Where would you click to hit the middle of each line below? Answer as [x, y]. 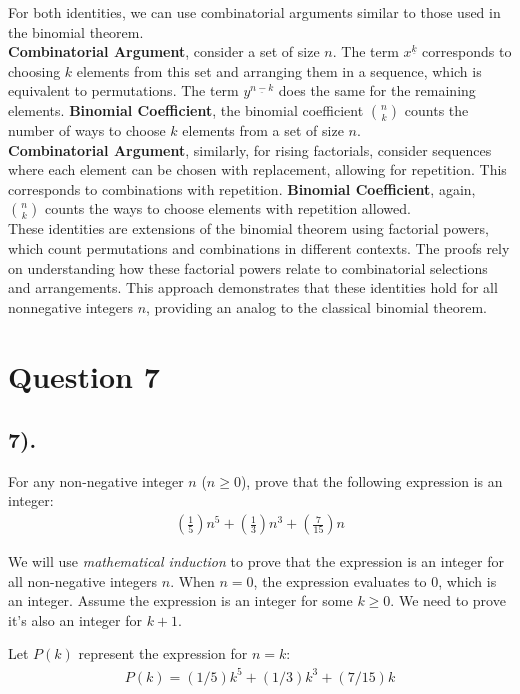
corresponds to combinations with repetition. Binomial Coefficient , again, [242, 188]
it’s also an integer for [75, 619]
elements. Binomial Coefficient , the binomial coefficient [186, 109]
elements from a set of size [263, 129]
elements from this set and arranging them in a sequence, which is [279, 70]
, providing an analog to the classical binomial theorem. [316, 306]
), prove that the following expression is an [371, 480]
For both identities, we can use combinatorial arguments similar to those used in [254, 12]
